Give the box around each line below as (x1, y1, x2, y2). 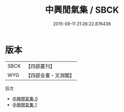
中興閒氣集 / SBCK (45, 4, 119, 16)
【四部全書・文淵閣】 (25, 72, 75, 78)
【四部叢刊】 (25, 63, 55, 70)
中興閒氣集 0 (12, 95, 38, 101)
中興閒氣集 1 (12, 102, 37, 108)
